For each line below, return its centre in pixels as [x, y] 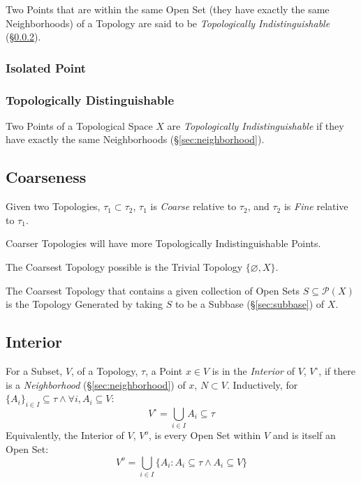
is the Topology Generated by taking [84, 304]
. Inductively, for [263, 384]
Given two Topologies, [53, 206]
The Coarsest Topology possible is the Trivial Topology [124, 267]
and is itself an [304, 435]
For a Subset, [34, 371]
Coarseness [46, 177]
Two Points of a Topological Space [79, 125]
